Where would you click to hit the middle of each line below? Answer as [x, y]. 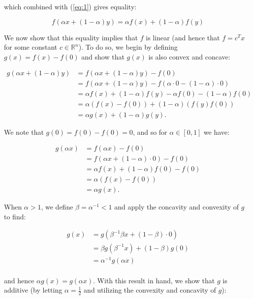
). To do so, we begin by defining [128, 47]
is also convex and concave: [189, 56]
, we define [57, 207]
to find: [15, 216]
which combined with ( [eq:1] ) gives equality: [70, 6]
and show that [103, 56]
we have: [216, 132]
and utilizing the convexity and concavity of [150, 290]
